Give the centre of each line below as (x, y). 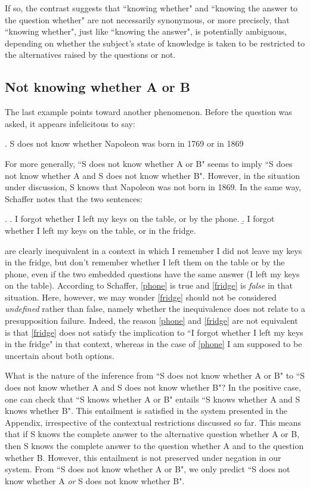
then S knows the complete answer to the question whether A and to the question (154, 446)
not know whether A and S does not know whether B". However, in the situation (152, 175)
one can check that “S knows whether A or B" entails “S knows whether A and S (153, 399)
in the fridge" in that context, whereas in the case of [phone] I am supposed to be (154, 344)
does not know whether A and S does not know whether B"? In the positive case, (153, 387)
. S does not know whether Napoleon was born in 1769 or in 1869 (124, 143)
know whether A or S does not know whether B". (95, 480)
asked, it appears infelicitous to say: (70, 123)
